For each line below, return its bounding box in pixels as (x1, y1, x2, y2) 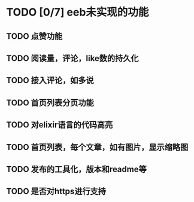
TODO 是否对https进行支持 (6, 186, 107, 197)
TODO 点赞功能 (6, 31, 63, 41)
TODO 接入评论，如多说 (6, 75, 94, 85)
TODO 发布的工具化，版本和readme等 (6, 164, 147, 174)
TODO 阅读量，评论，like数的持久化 (6, 53, 139, 63)
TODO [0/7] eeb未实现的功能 (6, 5, 149, 19)
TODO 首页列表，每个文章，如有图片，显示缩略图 (6, 142, 189, 152)
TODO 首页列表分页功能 (6, 97, 94, 108)
